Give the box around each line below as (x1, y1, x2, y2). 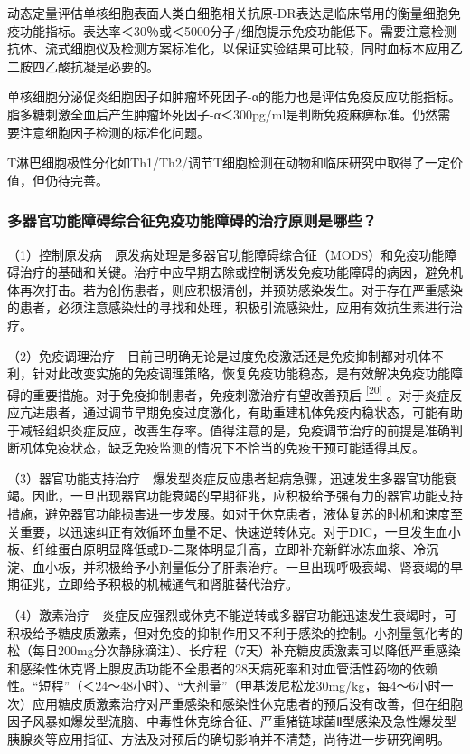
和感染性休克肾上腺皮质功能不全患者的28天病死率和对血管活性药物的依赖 (7, 658, 437, 677)
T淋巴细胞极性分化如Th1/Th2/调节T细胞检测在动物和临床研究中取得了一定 (7, 153, 450, 172)
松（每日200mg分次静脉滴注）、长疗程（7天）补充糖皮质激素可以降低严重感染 (7, 641, 461, 660)
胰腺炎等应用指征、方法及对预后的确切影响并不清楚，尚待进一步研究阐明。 (7, 730, 450, 749)
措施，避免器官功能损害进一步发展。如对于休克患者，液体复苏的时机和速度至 (7, 503, 463, 522)
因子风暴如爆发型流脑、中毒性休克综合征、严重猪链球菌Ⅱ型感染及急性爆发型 (7, 711, 456, 730)
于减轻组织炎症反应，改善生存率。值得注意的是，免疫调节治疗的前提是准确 (7, 420, 450, 439)
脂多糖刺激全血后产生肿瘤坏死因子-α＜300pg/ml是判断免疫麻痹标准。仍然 (7, 104, 438, 123)
